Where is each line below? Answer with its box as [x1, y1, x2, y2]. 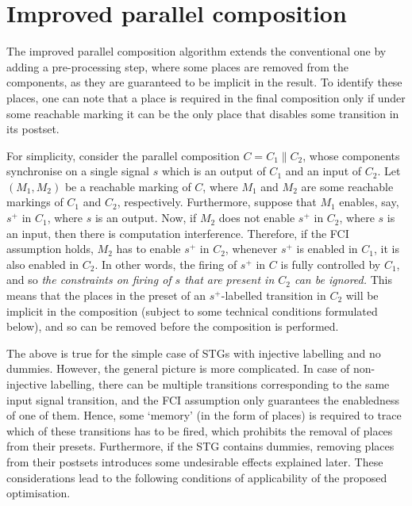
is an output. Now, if [94, 209, 197, 226]
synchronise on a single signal [6, 163, 150, 179]
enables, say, [339, 194, 399, 210]
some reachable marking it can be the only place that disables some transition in [6, 105, 399, 121]
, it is [373, 240, 399, 257]
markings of [6, 194, 64, 210]
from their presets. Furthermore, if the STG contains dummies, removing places [6, 438, 395, 454]
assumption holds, [6, 240, 94, 257]
